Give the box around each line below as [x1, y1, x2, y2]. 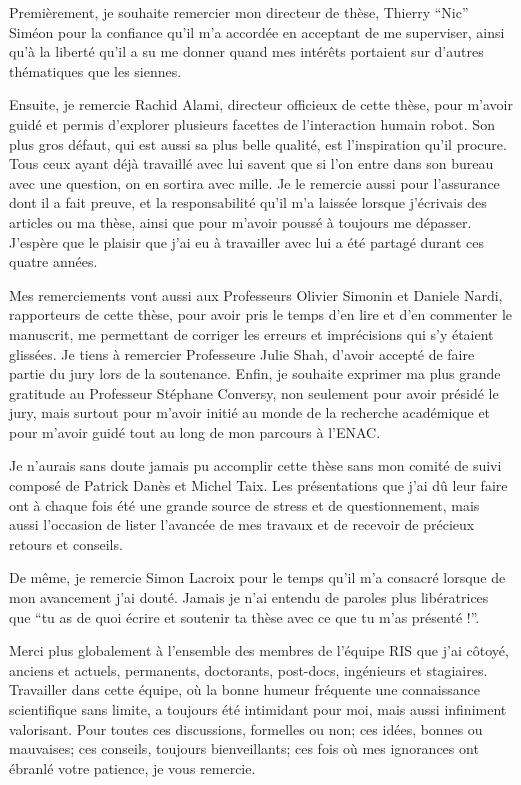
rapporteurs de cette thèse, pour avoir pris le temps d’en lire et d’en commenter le [9, 304, 513, 325]
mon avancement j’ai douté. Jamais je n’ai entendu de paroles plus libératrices [9, 587, 489, 608]
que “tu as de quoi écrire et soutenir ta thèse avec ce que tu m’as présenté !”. [9, 606, 480, 627]
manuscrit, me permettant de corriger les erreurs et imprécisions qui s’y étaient [9, 323, 494, 344]
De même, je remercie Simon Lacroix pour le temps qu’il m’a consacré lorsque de [9, 567, 506, 588]
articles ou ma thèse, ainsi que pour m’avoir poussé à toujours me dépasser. [9, 211, 472, 232]
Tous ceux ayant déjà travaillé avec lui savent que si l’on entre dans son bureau [9, 153, 494, 174]
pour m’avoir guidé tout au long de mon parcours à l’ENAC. [9, 421, 381, 442]
